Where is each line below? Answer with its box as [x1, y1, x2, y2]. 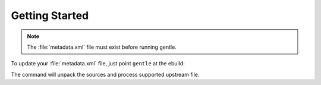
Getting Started [11, 9, 89, 22]
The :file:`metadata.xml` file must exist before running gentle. [27, 43, 177, 51]
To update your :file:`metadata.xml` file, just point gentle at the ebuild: [11, 60, 185, 67]
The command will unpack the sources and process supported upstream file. [11, 71, 200, 78]
